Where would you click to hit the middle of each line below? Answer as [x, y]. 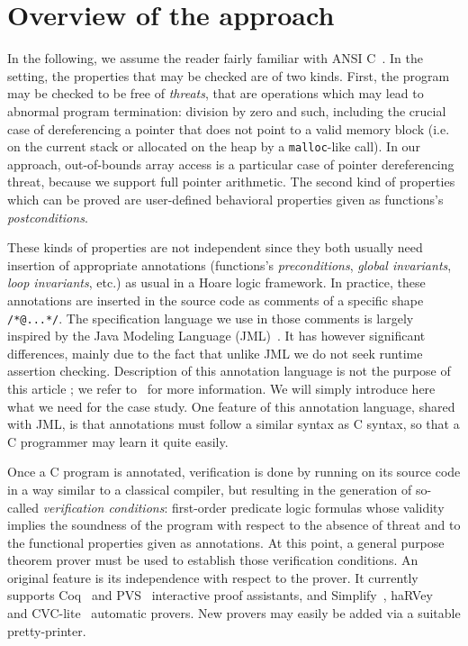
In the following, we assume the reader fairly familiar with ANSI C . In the [215, 58]
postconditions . [48, 217]
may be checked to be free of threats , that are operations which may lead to [216, 93]
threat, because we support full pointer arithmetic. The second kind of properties [231, 182]
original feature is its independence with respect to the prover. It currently [213, 577]
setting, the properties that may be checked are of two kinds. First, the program [229, 75]
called [23, 507]
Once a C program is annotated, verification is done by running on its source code [234, 472]
